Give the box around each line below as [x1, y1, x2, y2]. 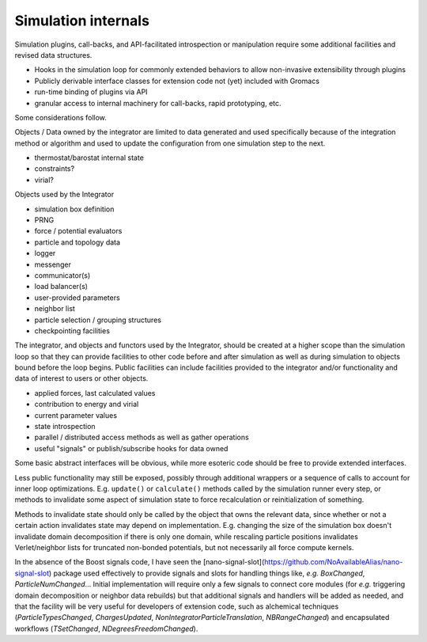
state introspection [34, 422, 96, 431]
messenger [34, 260, 71, 269]
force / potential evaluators [34, 226, 123, 236]
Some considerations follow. [14, 112, 107, 122]
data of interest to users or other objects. [14, 374, 149, 383]
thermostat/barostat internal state [34, 153, 144, 162]
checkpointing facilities [34, 325, 111, 336]
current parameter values [34, 410, 118, 420]
